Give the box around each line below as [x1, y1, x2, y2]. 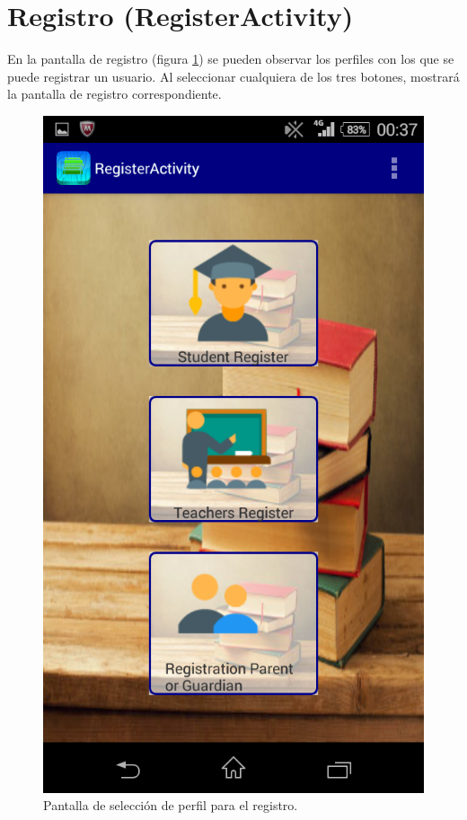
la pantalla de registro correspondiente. [7, 84, 222, 103]
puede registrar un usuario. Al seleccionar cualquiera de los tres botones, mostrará [7, 66, 460, 85]
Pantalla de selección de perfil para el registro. [43, 796, 298, 815]
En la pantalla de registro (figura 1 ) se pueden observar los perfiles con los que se [7, 49, 454, 68]
